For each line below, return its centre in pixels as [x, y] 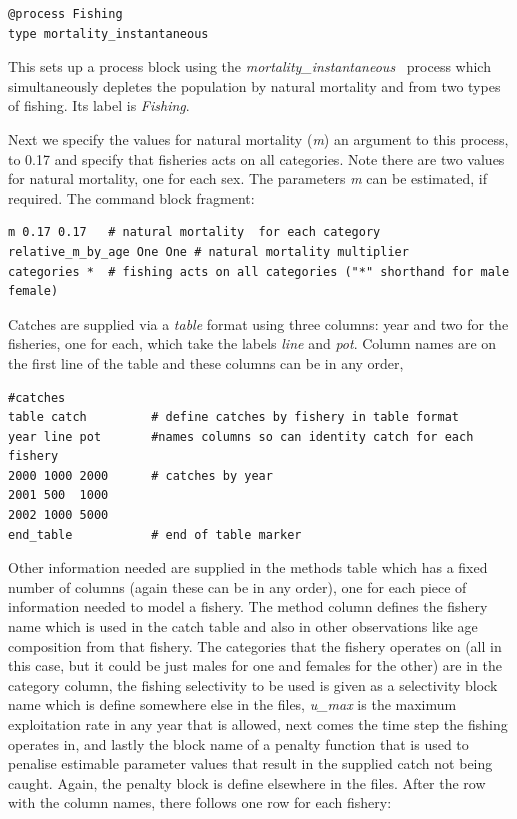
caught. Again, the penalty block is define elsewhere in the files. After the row [247, 782]
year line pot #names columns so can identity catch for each [241, 436]
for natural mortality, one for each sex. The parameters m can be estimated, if [247, 178]
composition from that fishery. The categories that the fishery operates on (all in [255, 645]
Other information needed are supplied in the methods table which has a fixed [248, 567]
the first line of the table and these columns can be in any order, [206, 362]
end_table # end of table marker [155, 534]
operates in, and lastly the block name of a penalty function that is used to [238, 743]
